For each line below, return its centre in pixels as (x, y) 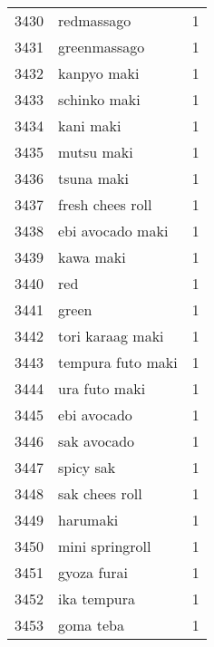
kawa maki (92, 257)
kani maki (90, 126)
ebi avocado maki (113, 231)
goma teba (91, 625)
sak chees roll (100, 493)
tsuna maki (93, 178)
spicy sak (87, 467)
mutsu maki (96, 152)
